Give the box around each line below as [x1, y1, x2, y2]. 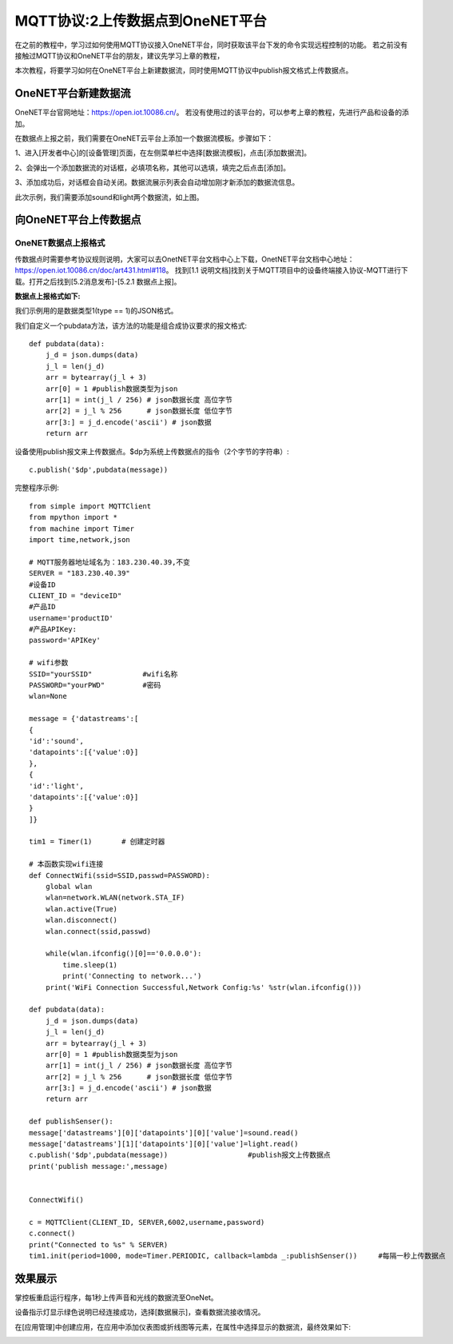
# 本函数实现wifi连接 [29, 859, 104, 869]
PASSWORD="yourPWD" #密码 [29, 680, 161, 690]
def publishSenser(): [29, 1117, 113, 1127]
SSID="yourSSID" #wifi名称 [29, 669, 178, 679]
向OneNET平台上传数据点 [14, 213, 141, 227]
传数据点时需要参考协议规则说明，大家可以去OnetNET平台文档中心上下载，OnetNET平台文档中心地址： [14, 254, 355, 264]
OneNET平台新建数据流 [14, 86, 131, 100]
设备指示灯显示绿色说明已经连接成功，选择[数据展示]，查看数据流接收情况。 [14, 1307, 265, 1317]
